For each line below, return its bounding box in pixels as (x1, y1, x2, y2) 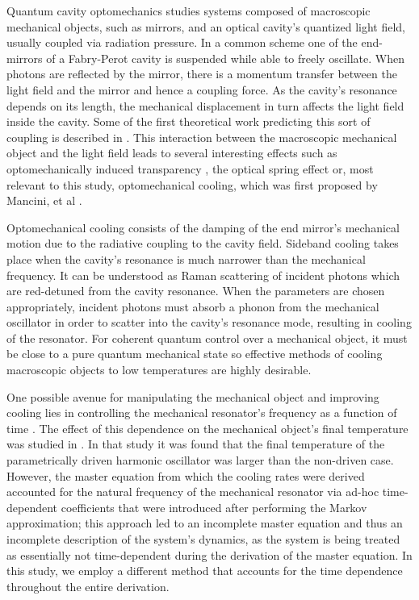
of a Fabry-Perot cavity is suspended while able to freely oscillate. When (46, 49, 404, 66)
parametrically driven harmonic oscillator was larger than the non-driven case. (6, 452, 394, 469)
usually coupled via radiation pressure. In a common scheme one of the (6, 34, 358, 51)
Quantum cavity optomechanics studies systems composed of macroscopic (6, 2, 371, 19)
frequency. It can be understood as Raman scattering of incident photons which (6, 266, 400, 283)
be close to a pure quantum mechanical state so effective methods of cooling (6, 345, 383, 362)
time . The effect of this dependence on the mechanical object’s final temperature (6, 419, 409, 436)
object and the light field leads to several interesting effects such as (6, 144, 337, 161)
